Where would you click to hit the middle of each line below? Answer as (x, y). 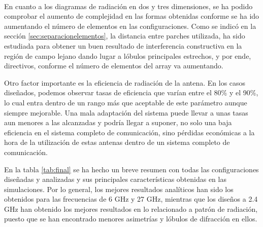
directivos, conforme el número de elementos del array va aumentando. (114, 66)
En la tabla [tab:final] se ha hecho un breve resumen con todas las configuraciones (131, 169)
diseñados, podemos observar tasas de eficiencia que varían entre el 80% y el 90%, (131, 92)
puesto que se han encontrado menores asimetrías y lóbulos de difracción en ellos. (131, 219)
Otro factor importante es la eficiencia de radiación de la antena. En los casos (125, 82)
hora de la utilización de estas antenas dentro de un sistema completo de (117, 142)
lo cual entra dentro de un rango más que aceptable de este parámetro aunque (126, 102)
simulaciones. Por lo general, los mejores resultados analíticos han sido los (119, 189)
